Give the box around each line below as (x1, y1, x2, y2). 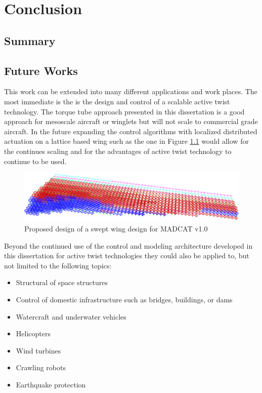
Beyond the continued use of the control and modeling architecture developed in (4, 240, 253, 251)
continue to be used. (4, 155, 67, 166)
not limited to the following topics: (4, 260, 112, 270)
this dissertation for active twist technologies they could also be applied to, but (4, 250, 249, 261)
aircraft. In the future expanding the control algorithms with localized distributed (4, 126, 257, 136)
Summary (4, 32, 56, 48)
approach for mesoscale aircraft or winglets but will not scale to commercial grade (4, 116, 258, 127)
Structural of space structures (16, 277, 108, 288)
